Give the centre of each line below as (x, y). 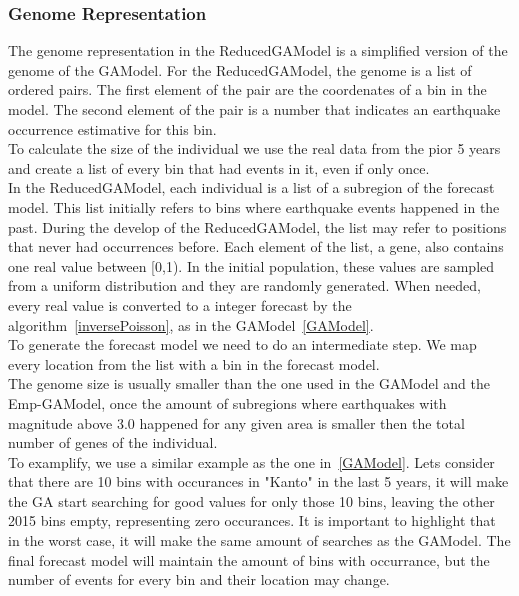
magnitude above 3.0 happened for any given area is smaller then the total (236, 422)
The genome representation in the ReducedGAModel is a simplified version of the (258, 50)
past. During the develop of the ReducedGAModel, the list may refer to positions (257, 226)
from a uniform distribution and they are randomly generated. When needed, (244, 285)
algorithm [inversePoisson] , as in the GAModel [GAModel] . (191, 324)
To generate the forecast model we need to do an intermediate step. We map (242, 344)
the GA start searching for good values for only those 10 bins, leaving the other (251, 500)
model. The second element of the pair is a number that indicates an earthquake (254, 109)
